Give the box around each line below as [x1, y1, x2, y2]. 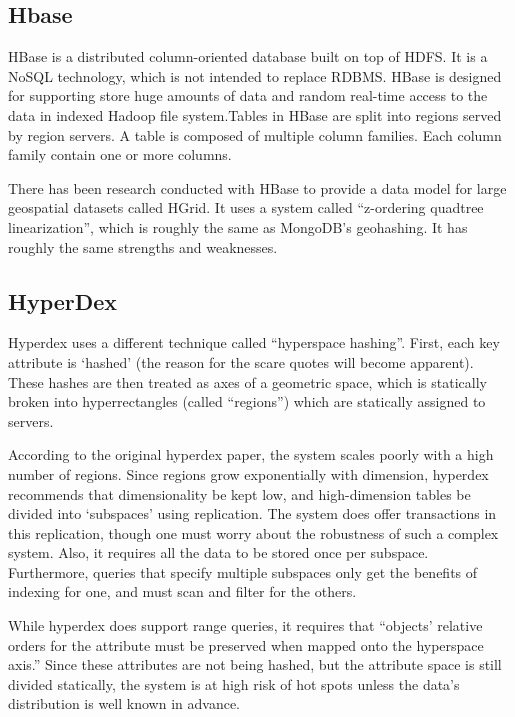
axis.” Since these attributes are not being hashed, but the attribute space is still [8, 654, 502, 675]
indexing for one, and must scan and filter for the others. [8, 581, 357, 602]
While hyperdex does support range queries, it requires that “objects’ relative [8, 615, 483, 636]
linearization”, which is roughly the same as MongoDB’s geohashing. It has [8, 216, 468, 237]
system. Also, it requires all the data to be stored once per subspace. [8, 542, 429, 563]
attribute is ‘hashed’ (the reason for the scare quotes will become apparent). [8, 351, 474, 372]
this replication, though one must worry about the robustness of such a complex [8, 522, 499, 543]
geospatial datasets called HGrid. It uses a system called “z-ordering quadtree [8, 197, 484, 218]
